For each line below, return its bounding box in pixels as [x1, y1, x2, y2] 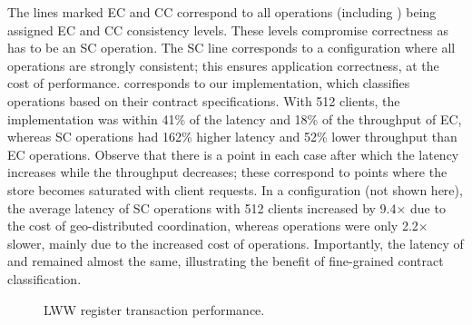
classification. [7, 269, 82, 288]
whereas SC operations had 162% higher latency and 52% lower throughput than [7, 127, 457, 146]
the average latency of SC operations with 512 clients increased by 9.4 [7, 198, 397, 217]
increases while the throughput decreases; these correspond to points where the [7, 162, 447, 182]
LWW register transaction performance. [44, 300, 265, 319]
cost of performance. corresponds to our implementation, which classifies [7, 74, 410, 93]
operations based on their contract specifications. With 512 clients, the [7, 91, 400, 110]
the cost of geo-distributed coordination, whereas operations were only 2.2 [7, 216, 418, 235]
